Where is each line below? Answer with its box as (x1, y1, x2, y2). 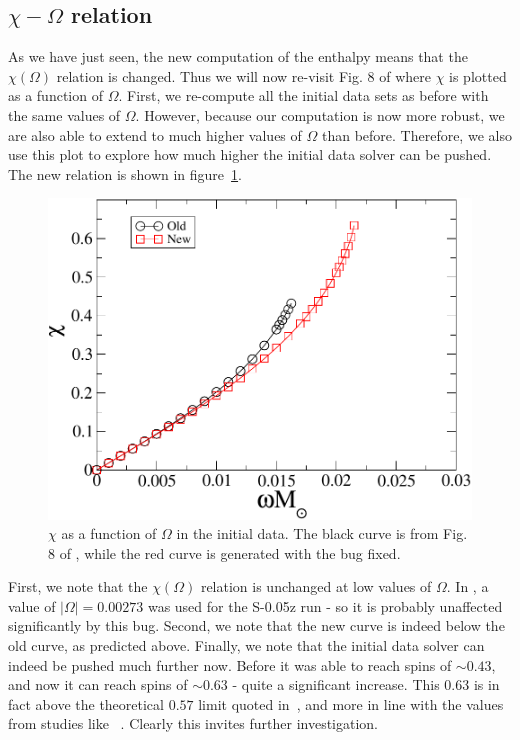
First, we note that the (8, 576, 148, 597)
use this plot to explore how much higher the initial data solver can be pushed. (8, 144, 492, 165)
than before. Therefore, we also (321, 124, 512, 145)
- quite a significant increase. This (232, 674, 440, 695)
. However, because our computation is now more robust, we (135, 104, 505, 125)
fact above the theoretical (8, 693, 164, 714)
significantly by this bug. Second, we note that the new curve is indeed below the (8, 615, 505, 636)
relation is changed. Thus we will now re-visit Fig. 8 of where (56, 65, 431, 86)
